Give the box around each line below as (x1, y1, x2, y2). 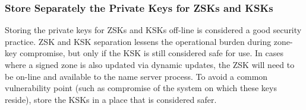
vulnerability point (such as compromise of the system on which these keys (5, 82, 277, 94)
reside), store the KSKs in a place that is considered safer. (5, 93, 217, 105)
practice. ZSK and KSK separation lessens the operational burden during (5, 35, 272, 47)
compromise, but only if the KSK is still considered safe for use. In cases (20, 47, 283, 59)
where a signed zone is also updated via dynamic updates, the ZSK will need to (5, 59, 295, 70)
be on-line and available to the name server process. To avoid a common (5, 70, 268, 82)
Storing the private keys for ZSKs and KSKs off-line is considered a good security (5, 24, 302, 36)
